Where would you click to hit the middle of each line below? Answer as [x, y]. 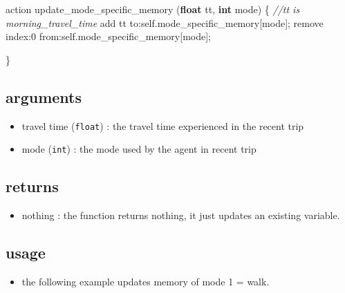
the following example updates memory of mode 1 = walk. [146, 281]
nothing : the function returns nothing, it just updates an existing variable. [181, 215]
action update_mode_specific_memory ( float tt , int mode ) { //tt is [153, 9]
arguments [44, 96]
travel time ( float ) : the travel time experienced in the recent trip [163, 125]
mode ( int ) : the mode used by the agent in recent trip [139, 149]
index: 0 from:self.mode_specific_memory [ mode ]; [109, 36]
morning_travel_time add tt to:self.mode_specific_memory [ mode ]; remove [165, 22]
